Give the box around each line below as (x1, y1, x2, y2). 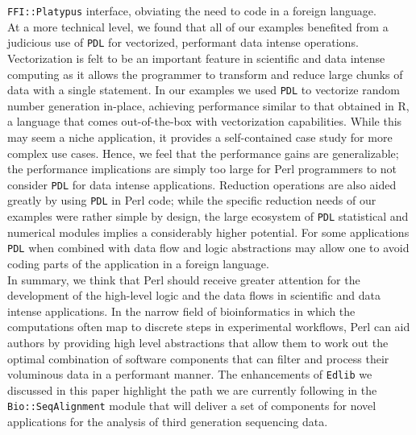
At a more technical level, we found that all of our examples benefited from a (7, 18, 389, 35)
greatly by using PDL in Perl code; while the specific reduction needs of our (7, 192, 376, 209)
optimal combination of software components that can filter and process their (7, 350, 389, 367)
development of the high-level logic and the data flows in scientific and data (7, 287, 381, 304)
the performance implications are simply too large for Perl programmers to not (7, 160, 397, 177)
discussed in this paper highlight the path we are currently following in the (7, 381, 377, 398)
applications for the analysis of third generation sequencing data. (7, 413, 328, 429)
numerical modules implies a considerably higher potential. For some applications (7, 223, 410, 240)
